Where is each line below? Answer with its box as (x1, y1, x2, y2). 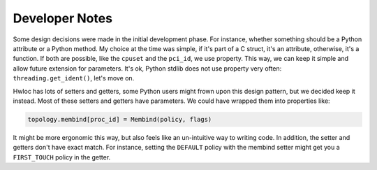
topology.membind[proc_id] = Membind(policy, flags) (27, 115, 212, 123)
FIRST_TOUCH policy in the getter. (13, 153, 111, 161)
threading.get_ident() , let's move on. (13, 74, 135, 83)
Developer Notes (13, 10, 113, 26)
